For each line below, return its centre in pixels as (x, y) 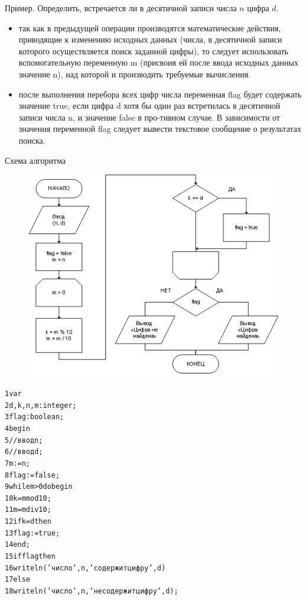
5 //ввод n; (24, 440)
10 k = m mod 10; (28, 498)
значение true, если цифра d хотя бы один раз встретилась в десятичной (149, 106)
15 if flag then (30, 557)
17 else (17, 580)
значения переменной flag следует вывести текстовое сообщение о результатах (160, 129)
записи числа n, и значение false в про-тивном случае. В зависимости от (149, 117)
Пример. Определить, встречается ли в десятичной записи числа (121, 8)
